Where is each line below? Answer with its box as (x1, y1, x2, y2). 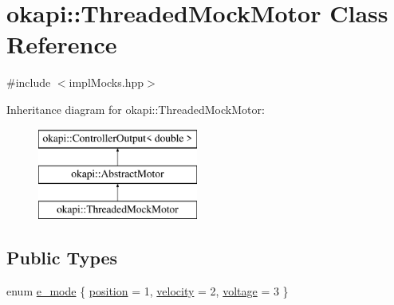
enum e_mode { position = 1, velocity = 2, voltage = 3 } (6, 282, 289, 299)
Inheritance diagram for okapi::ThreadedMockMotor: (6, 100, 265, 117)
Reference (6, 28, 117, 61)
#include (6, 74, 51, 91)
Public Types (6, 244, 118, 269)
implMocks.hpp (69, 74, 144, 91)
